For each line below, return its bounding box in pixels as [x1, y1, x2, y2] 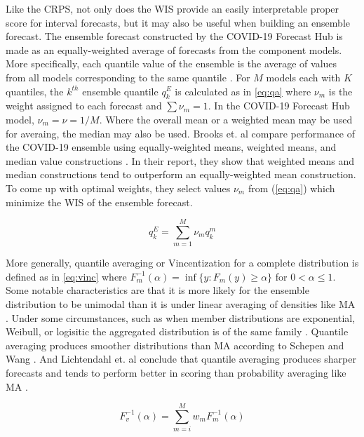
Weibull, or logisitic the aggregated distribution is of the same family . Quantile [6, 324, 349, 339]
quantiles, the [6, 83, 64, 98]
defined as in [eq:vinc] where [6, 269, 127, 283]
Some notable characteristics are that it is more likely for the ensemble [6, 283, 309, 297]
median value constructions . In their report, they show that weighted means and [6, 153, 355, 168]
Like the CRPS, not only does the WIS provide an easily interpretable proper [6, 1, 339, 15]
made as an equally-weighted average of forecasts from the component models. [6, 42, 342, 57]
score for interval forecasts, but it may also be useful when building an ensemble [6, 15, 350, 29]
